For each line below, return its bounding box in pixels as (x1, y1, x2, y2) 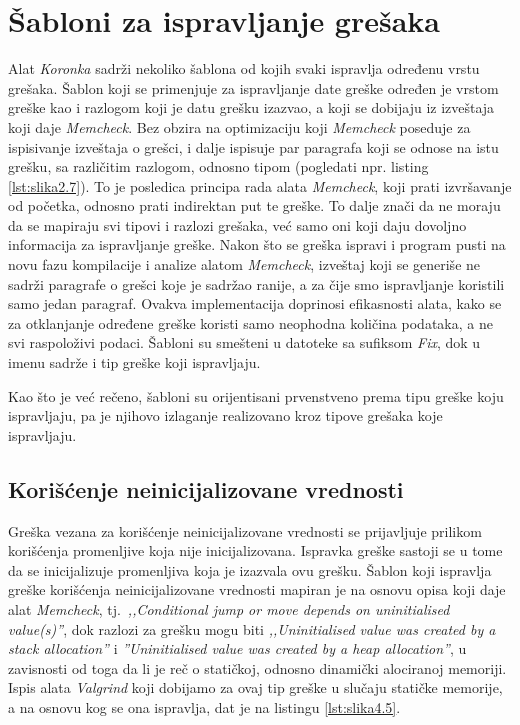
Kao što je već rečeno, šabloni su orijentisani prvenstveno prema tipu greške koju (8, 385, 504, 406)
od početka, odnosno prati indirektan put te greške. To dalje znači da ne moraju (8, 195, 501, 216)
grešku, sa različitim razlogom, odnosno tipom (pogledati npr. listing (8, 156, 429, 177)
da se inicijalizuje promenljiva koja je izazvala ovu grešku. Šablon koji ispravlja (8, 559, 492, 580)
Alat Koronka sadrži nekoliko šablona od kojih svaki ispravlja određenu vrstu (8, 58, 480, 79)
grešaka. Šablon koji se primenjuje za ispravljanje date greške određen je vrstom (8, 77, 499, 98)
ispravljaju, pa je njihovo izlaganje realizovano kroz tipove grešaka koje (8, 405, 443, 426)
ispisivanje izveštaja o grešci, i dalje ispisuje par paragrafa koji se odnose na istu (8, 136, 499, 157)
